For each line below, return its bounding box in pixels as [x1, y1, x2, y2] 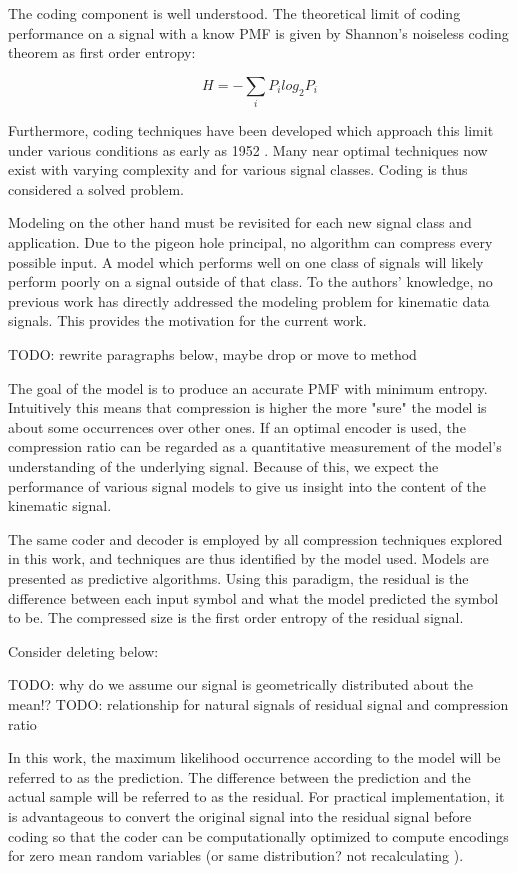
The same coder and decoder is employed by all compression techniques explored [8, 528, 503, 549]
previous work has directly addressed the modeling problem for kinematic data [8, 290, 490, 311]
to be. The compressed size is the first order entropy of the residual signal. [8, 607, 464, 628]
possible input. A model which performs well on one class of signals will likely [8, 251, 484, 272]
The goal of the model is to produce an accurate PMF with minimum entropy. [8, 377, 488, 398]
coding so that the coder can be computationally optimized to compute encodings [8, 825, 509, 846]
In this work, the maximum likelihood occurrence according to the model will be [8, 747, 501, 768]
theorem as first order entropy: [8, 42, 196, 63]
